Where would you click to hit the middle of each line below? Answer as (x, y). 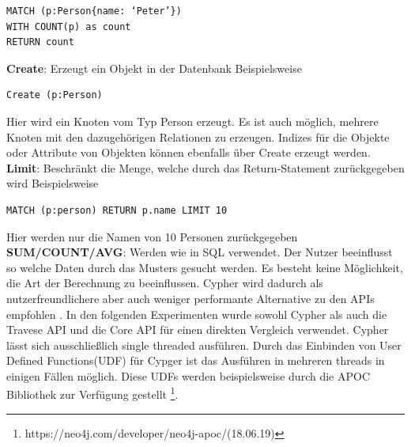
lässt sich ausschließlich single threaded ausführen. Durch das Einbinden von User (204, 345)
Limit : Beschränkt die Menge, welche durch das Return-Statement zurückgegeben (205, 167)
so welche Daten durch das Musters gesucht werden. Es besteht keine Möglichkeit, (205, 267)
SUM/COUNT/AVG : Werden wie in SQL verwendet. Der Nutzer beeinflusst (200, 252)
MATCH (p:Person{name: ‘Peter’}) (94, 11)
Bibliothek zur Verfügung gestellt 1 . (92, 393)
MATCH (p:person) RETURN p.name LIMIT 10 (117, 210)
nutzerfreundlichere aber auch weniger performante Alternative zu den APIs (190, 298)
